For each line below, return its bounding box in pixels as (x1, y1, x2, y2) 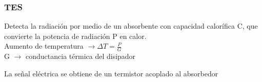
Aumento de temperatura (4, 40, 84, 51)
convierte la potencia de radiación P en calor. (4, 30, 147, 41)
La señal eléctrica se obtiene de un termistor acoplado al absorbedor (4, 68, 218, 78)
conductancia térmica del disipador (26, 51, 136, 61)
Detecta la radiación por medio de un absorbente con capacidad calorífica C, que (4, 20, 258, 31)
